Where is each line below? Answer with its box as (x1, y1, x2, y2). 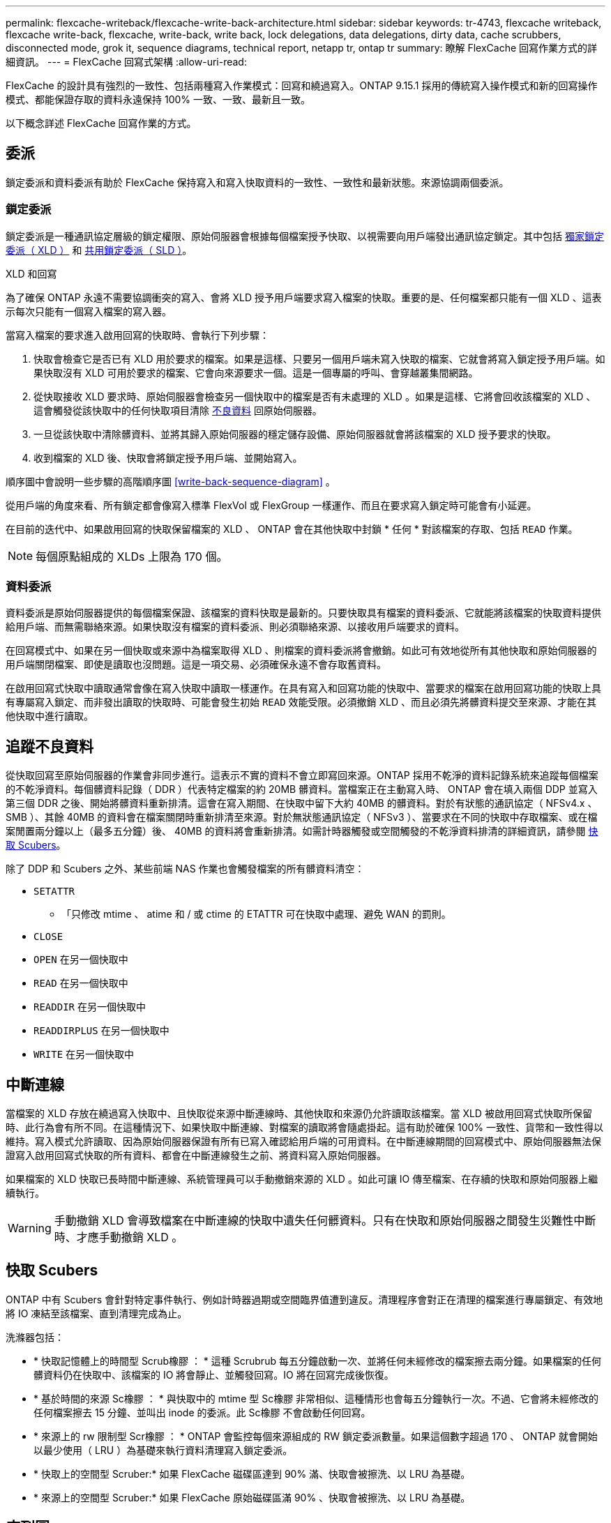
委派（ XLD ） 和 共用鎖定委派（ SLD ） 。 (6, 243, 193, 256)
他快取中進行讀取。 (6, 710, 93, 722)
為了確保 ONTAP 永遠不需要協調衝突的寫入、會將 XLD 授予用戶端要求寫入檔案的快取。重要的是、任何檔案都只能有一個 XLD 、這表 (6, 291, 602, 303)
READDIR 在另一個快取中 (33, 1001, 146, 1013)
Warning (8, 1221, 52, 1236)
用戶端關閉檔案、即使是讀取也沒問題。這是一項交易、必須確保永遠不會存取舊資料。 (6, 658, 386, 671)
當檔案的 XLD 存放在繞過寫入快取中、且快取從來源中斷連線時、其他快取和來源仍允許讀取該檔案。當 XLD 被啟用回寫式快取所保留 (6, 1107, 592, 1120)
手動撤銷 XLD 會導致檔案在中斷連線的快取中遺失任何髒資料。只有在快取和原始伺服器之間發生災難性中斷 (54, 1213, 596, 1228)
